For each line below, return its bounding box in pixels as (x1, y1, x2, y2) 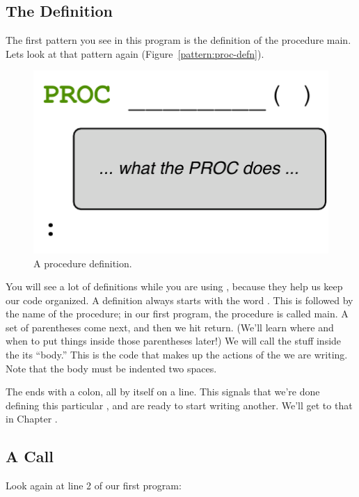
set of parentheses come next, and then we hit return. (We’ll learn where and (6, 319, 334, 334)
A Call (6, 445, 54, 467)
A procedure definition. (33, 255, 132, 270)
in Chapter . (6, 411, 58, 426)
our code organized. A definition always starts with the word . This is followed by (6, 292, 353, 307)
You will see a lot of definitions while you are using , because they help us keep (6, 279, 343, 294)
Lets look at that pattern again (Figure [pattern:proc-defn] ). (6, 46, 264, 61)
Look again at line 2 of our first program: (6, 478, 182, 493)
